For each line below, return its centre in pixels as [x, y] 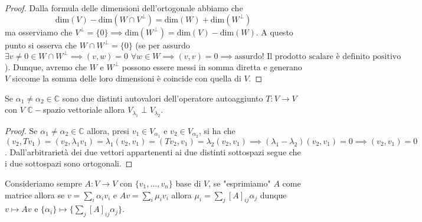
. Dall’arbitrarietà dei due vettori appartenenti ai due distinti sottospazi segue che [153, 151]
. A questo [274, 32]
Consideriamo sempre [43, 183]
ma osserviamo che [39, 32]
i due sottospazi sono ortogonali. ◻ [69, 163]
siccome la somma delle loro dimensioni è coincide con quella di [127, 78]
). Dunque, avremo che [46, 66]
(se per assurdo [163, 45]
